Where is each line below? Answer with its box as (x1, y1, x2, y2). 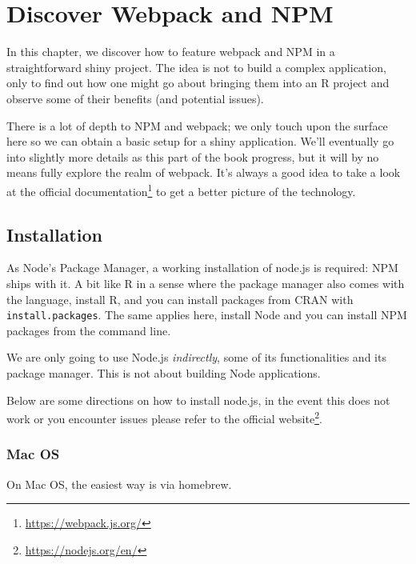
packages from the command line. (6, 322, 171, 338)
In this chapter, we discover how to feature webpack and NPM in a (6, 43, 335, 60)
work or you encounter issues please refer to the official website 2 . (6, 408, 322, 426)
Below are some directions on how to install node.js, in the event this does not (6, 391, 390, 408)
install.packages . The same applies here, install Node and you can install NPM (6, 306, 407, 323)
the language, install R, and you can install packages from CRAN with (6, 290, 354, 307)
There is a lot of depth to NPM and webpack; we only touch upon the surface (6, 117, 388, 134)
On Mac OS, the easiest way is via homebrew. (6, 475, 232, 492)
